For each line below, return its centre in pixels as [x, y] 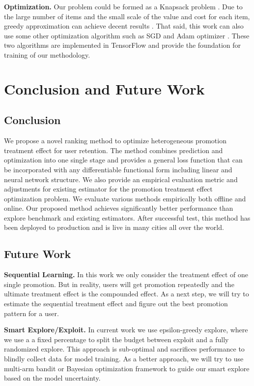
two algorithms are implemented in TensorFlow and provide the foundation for [123, 45]
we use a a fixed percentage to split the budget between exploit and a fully [116, 339]
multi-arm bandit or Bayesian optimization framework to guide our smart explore [127, 368]
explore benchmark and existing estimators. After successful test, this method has [127, 217]
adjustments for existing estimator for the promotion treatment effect [108, 189]
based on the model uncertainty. [52, 378]
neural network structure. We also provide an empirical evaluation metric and [121, 179]
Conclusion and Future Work [104, 88]
